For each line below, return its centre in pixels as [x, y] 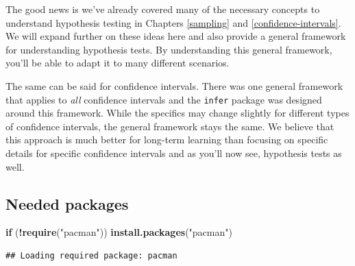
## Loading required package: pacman [91, 255]
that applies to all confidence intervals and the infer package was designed [164, 99]
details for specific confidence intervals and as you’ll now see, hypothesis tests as [174, 153]
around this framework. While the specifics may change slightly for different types [177, 113]
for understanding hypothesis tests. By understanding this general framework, [169, 49]
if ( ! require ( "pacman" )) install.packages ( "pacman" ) [119, 232]
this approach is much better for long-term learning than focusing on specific [167, 140]
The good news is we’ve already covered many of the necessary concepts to [163, 9]
